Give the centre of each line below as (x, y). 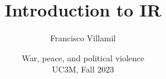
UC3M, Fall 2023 (83, 69)
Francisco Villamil (83, 38)
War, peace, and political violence (83, 57)
